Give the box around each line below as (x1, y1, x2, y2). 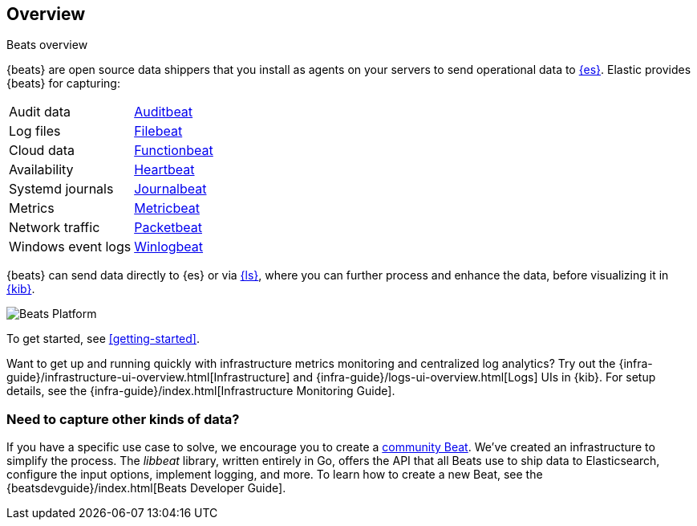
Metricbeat (134, 200, 200, 217)
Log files (9, 123, 61, 140)
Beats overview (6, 38, 88, 52)
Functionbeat (134, 142, 213, 159)
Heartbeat (134, 161, 195, 178)
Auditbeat (134, 104, 193, 120)
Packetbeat (134, 219, 202, 236)
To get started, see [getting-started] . (6, 332, 200, 346)
